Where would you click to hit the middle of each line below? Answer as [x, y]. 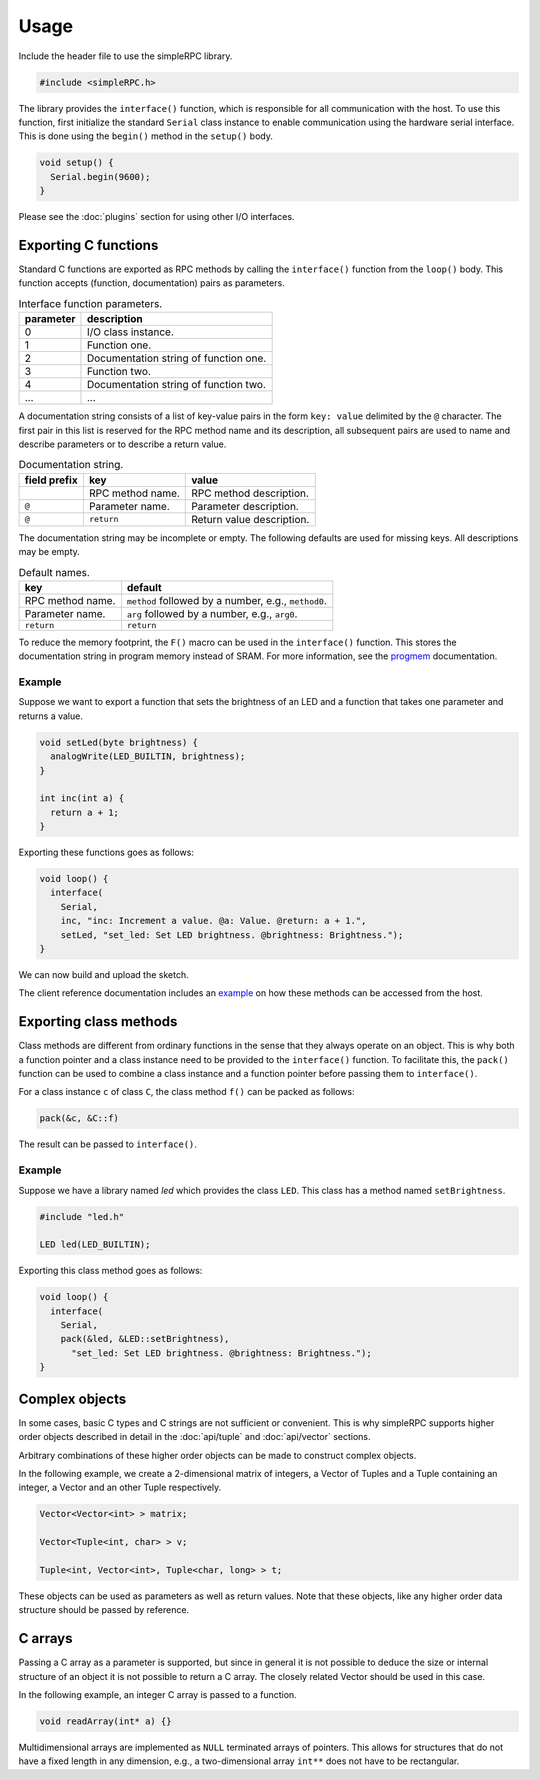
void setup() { [76, 163]
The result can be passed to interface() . [107, 1144]
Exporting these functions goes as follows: [106, 852]
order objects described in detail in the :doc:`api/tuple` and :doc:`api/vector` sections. [194, 1437]
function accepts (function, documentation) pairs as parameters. [151, 283]
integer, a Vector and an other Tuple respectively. [120, 1487]
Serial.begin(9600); [100, 176]
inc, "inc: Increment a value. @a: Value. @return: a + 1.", [213, 921]
